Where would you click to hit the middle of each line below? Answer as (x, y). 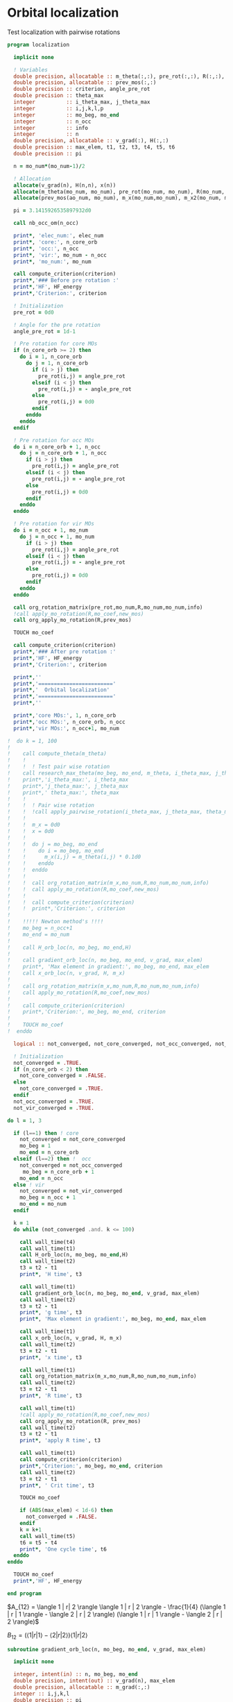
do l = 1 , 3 (24, 1120)
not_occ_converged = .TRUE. (54, 1102)
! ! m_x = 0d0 (34, 825)
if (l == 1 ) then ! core (46, 1133)
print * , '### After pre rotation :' (65, 652)
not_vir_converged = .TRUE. (54, 1108)
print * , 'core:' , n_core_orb (55, 242)
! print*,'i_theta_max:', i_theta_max (68, 780)
